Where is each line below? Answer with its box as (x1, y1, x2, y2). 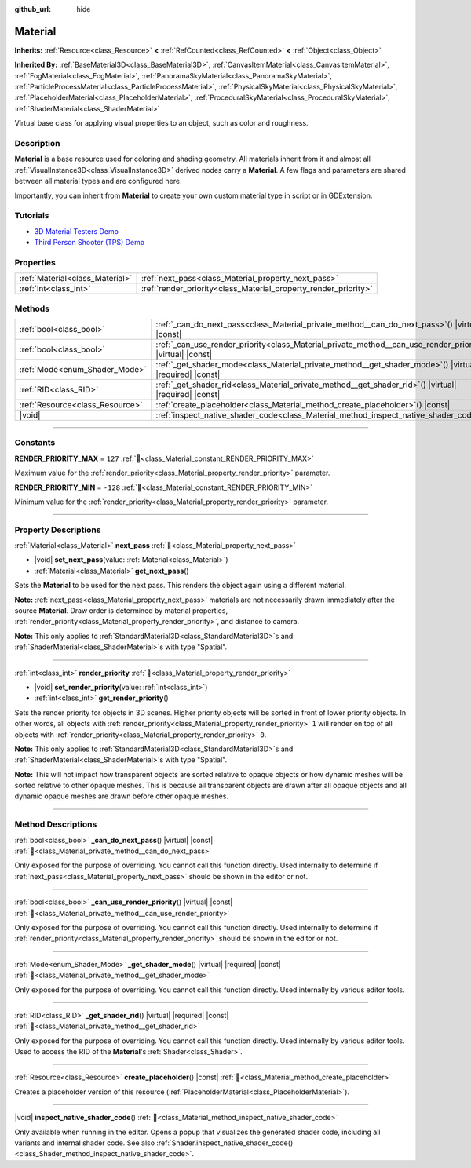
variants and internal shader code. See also (14, 1138, 155, 1148)
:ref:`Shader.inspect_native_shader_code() (156, 1138, 294, 1148)
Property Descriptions (14, 524, 101, 535)
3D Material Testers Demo (34, 226, 119, 235)
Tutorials (14, 210, 50, 221)
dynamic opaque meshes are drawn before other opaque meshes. (14, 791, 229, 801)
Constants (14, 437, 56, 448)
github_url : (14, 5, 51, 13)
